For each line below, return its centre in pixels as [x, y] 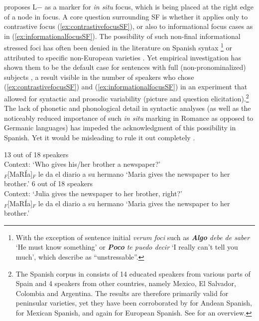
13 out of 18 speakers [36, 154]
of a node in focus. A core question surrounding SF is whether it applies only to [126, 16]
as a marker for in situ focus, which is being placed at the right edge [149, 6]
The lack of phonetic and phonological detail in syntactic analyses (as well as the [128, 108]
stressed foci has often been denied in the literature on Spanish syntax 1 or [118, 47]
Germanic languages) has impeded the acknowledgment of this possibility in [120, 128]
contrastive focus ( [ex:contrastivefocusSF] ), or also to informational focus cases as [129, 26]
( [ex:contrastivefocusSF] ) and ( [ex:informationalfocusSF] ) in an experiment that [126, 87]
